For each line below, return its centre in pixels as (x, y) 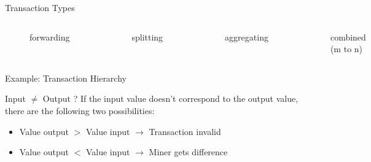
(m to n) (346, 49)
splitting (147, 37)
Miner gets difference (188, 152)
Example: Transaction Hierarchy (66, 78)
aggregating (247, 37)
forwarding (50, 37)
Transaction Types (40, 7)
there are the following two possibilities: (80, 110)
